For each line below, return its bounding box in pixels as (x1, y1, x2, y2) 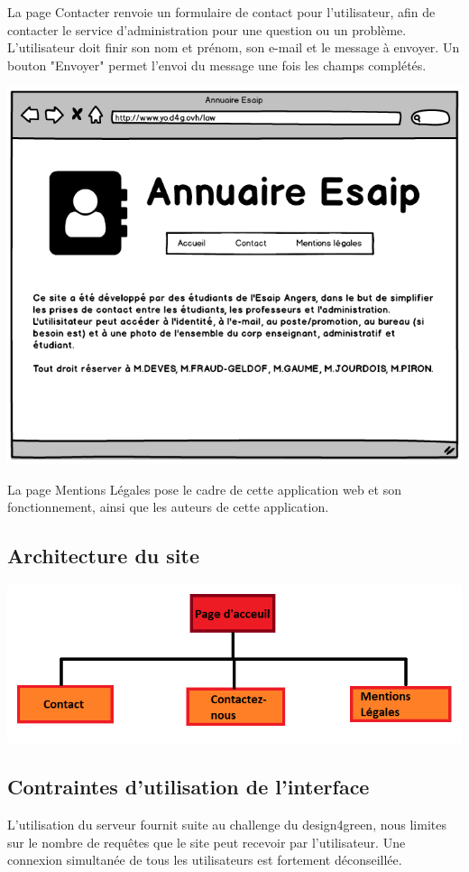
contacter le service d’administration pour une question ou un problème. (7, 20, 407, 39)
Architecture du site (7, 542, 200, 570)
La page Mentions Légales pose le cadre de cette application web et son (7, 479, 401, 498)
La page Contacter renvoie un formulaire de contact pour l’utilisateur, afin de (7, 3, 436, 21)
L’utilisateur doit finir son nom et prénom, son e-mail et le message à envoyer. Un (7, 38, 460, 57)
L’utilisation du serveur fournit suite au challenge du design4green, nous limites (7, 815, 446, 834)
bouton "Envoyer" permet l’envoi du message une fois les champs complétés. (7, 55, 427, 74)
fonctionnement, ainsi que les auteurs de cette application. (7, 497, 329, 516)
